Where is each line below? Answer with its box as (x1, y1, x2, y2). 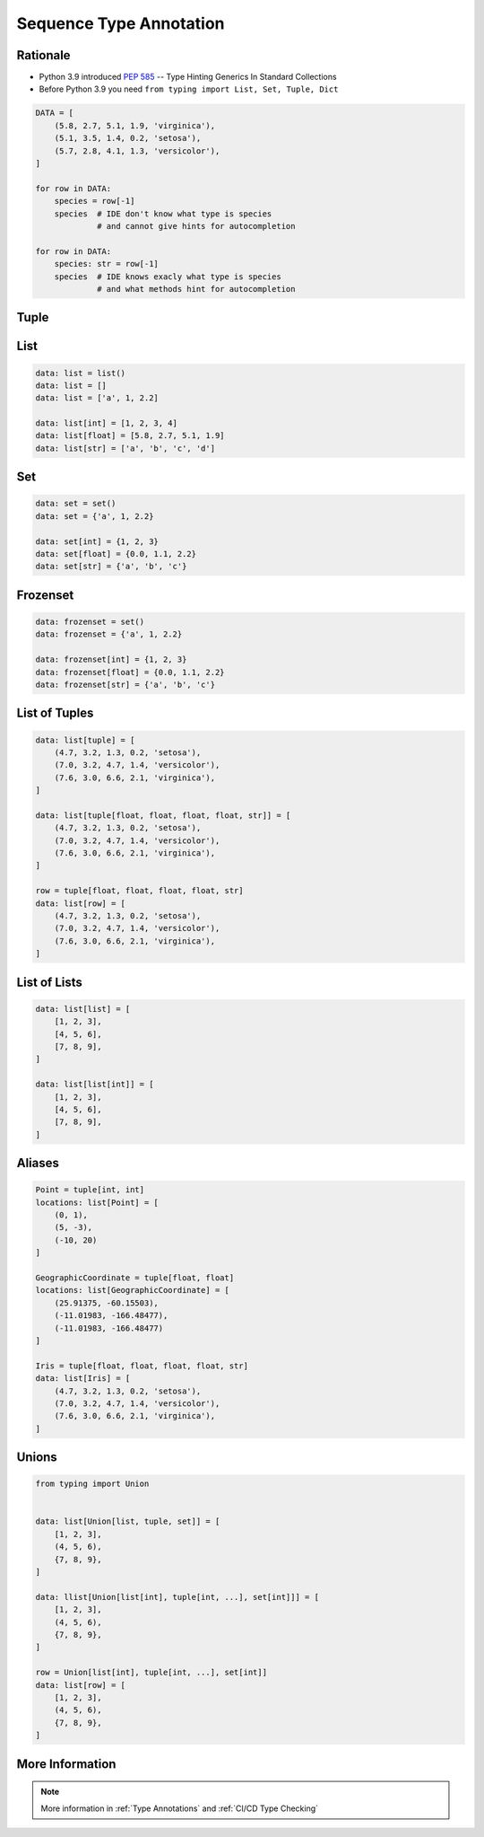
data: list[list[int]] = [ (35, 1079, 154, 1090)
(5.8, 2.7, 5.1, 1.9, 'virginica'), (54, 120, 215, 130)
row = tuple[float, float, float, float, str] (35, 885, 244, 896)
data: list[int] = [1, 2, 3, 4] (35, 418, 178, 428)
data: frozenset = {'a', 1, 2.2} (35, 629, 183, 639)
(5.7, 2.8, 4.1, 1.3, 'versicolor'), (54, 145, 220, 156)
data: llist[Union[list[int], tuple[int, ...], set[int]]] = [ (35, 1592, 320, 1602)
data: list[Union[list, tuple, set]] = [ (35, 1516, 220, 1526)
